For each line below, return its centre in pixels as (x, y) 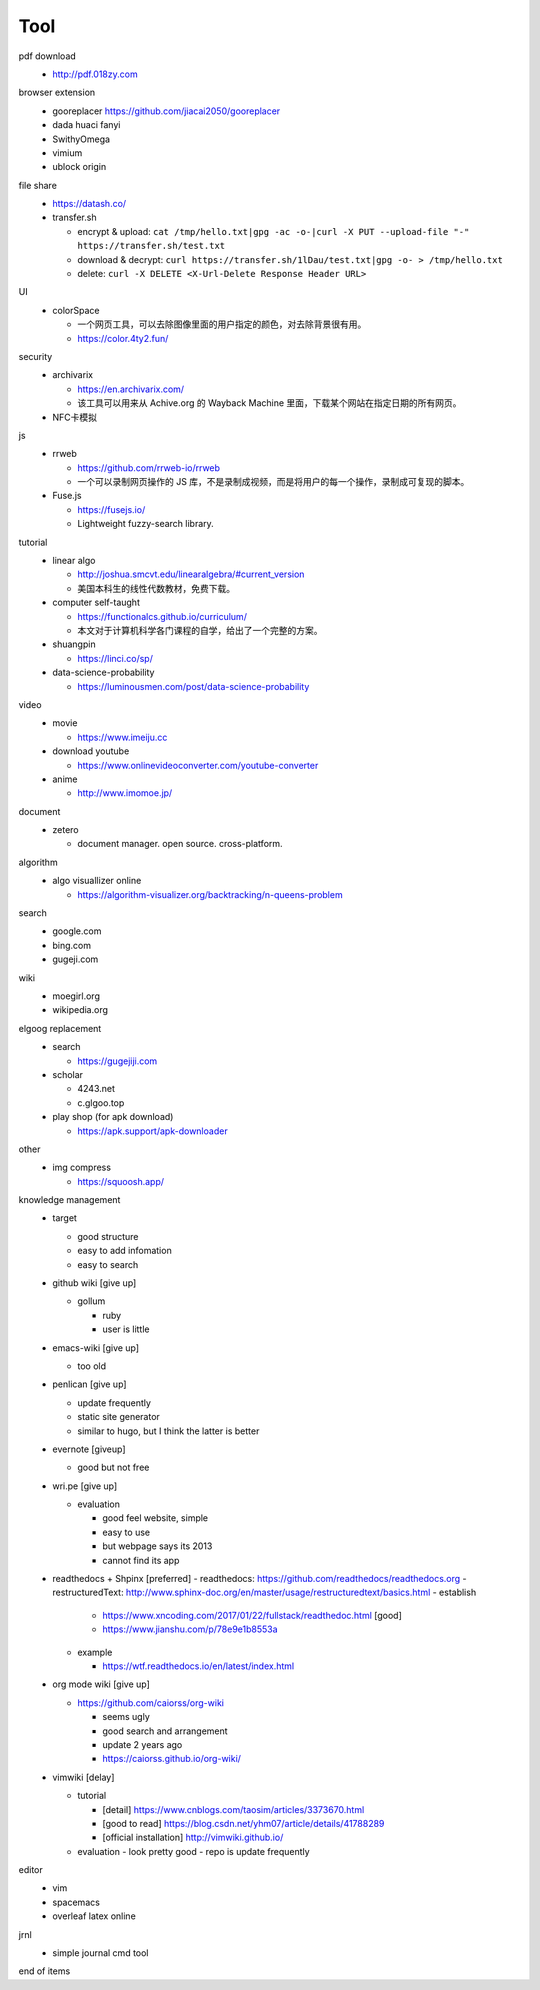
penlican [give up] (89, 1384)
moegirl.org (76, 996)
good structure (108, 1236)
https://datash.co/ (89, 204)
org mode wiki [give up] (101, 1684)
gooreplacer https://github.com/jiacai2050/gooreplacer (166, 111)
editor (31, 1870)
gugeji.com (75, 959)
